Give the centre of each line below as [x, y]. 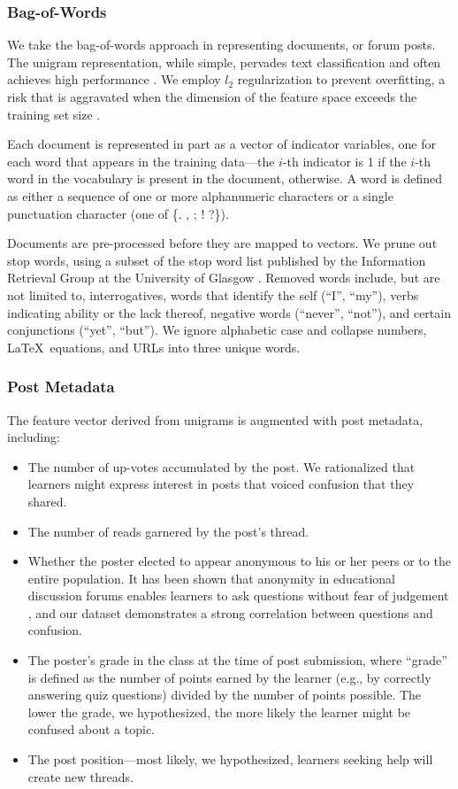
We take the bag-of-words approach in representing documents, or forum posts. [221, 45]
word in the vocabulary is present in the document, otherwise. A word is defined [225, 178]
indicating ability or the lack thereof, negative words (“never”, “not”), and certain [229, 312]
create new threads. [80, 776]
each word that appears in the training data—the [141, 161]
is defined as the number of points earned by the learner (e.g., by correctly [229, 677]
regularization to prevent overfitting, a [341, 79]
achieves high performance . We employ [114, 79]
